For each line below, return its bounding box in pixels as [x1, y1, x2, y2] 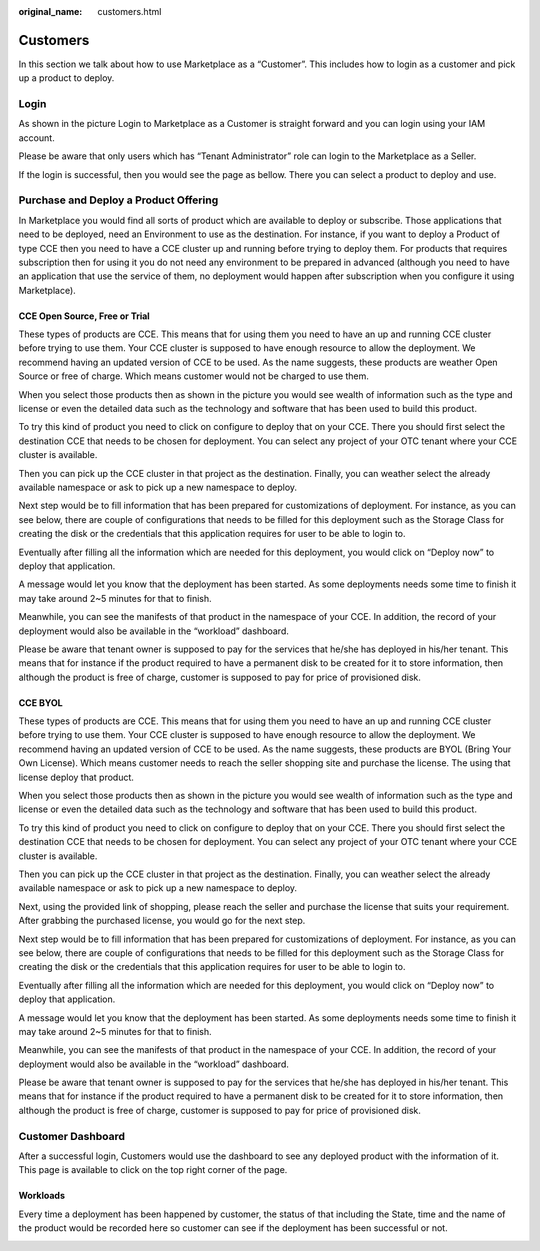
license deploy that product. [18, 771, 135, 783]
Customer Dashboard [18, 1129, 125, 1143]
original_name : [18, 6, 83, 17]
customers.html [97, 6, 162, 17]
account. [18, 131, 55, 144]
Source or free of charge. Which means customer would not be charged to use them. [18, 370, 370, 382]
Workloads [18, 1190, 65, 1202]
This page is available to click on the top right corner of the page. [18, 1164, 288, 1176]
